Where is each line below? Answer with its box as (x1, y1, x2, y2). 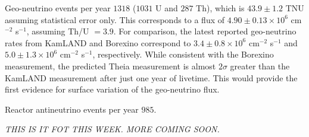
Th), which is (196, 2, 245, 14)
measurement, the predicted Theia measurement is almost (5, 59, 216, 72)
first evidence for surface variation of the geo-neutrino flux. (5, 83, 220, 95)
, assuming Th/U (26, 25, 89, 37)
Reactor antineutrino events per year (5, 103, 139, 115)
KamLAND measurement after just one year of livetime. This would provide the (5, 71, 298, 84)
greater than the (230, 59, 290, 72)
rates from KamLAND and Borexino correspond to (5, 36, 191, 49)
